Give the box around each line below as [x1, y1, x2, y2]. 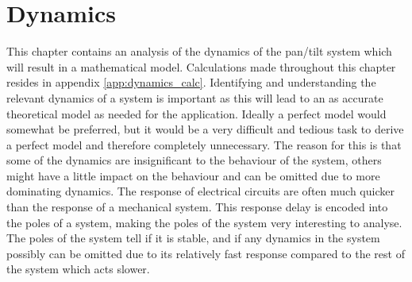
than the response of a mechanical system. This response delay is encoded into [6, 199, 388, 215]
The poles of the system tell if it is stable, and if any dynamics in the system [6, 230, 380, 246]
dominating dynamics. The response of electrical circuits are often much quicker [6, 183, 395, 199]
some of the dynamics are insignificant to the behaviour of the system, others [6, 152, 382, 168]
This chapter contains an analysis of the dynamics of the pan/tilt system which [6, 43, 392, 60]
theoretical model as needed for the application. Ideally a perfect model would [6, 105, 387, 122]
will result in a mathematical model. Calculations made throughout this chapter [6, 58, 396, 75]
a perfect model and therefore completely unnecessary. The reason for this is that [6, 136, 402, 153]
